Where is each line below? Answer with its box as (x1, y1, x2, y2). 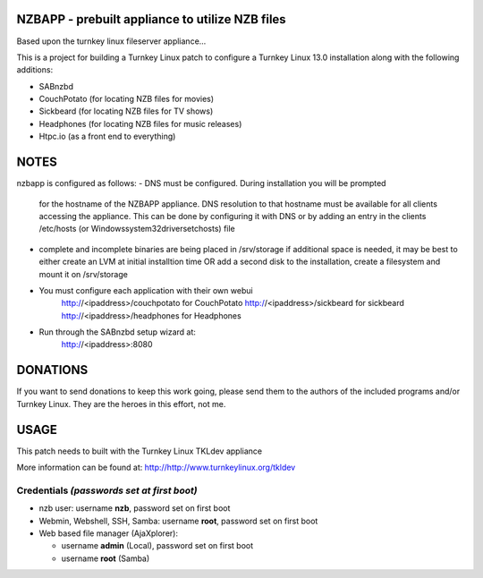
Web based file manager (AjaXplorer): (38, 528, 179, 539)
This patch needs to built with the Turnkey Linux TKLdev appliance (16, 446, 263, 456)
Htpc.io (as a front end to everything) (38, 131, 176, 142)
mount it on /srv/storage (38, 268, 129, 279)
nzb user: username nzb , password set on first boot (38, 503, 231, 514)
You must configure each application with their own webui (38, 285, 254, 295)
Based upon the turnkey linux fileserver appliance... (16, 36, 207, 47)
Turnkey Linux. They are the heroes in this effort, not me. (16, 398, 226, 409)
